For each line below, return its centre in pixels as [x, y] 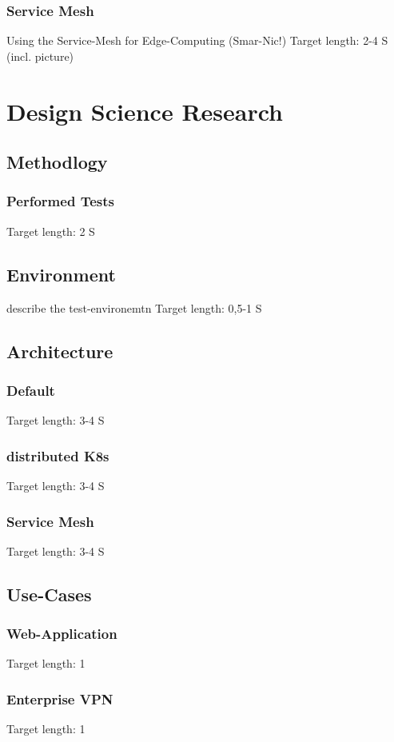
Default [31, 390]
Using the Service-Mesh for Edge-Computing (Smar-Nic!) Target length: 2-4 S [197, 40]
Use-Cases [49, 594]
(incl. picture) [40, 56]
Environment [61, 274]
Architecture [60, 351]
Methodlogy [57, 162]
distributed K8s [58, 455]
